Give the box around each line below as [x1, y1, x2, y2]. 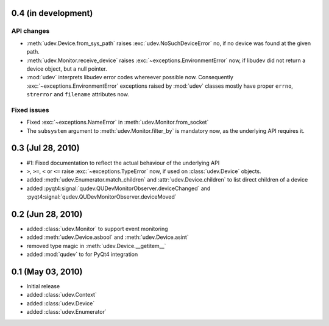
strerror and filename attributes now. [26, 91, 129, 98]
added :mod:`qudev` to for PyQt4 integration [26, 250, 138, 258]
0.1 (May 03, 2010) [11, 267, 83, 277]
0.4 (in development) [11, 8, 93, 18]
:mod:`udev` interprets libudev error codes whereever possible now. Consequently [26, 74, 234, 81]
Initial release [26, 283, 60, 290]
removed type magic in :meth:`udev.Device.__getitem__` [26, 242, 166, 249]
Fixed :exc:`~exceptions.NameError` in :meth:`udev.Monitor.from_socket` [26, 119, 209, 126]
